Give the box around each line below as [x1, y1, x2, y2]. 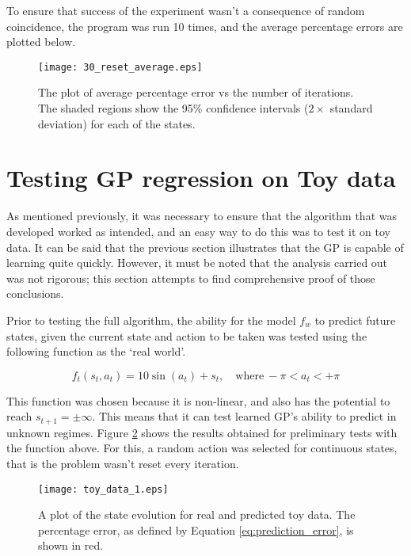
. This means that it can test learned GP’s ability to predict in [92, 408, 397, 425]
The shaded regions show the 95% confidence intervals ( [38, 100, 309, 116]
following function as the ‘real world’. [6, 343, 186, 360]
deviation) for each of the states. [38, 115, 196, 131]
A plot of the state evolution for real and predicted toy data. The [38, 506, 356, 523]
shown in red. [38, 537, 104, 554]
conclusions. [6, 285, 64, 302]
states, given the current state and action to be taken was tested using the [6, 327, 367, 344]
